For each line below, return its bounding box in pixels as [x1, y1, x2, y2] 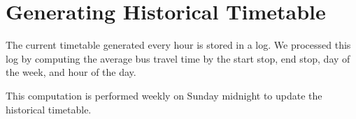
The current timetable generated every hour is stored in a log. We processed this [6, 38, 351, 52]
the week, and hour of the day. [6, 65, 136, 79]
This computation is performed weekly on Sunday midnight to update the [6, 88, 322, 102]
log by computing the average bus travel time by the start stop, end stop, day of [6, 51, 350, 65]
